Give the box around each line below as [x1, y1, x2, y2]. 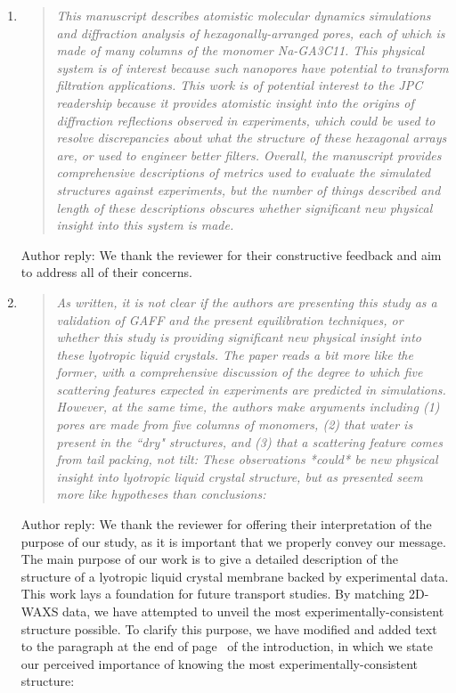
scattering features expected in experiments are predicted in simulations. [56, 379, 446, 398]
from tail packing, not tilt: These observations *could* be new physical [56, 450, 438, 469]
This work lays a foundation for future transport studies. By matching [20, 584, 405, 603]
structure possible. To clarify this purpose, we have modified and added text [20, 619, 437, 638]
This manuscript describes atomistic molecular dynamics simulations [56, 6, 431, 24]
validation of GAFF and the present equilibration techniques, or [56, 310, 403, 329]
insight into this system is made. [56, 216, 234, 234]
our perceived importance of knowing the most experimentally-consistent [20, 654, 419, 673]
